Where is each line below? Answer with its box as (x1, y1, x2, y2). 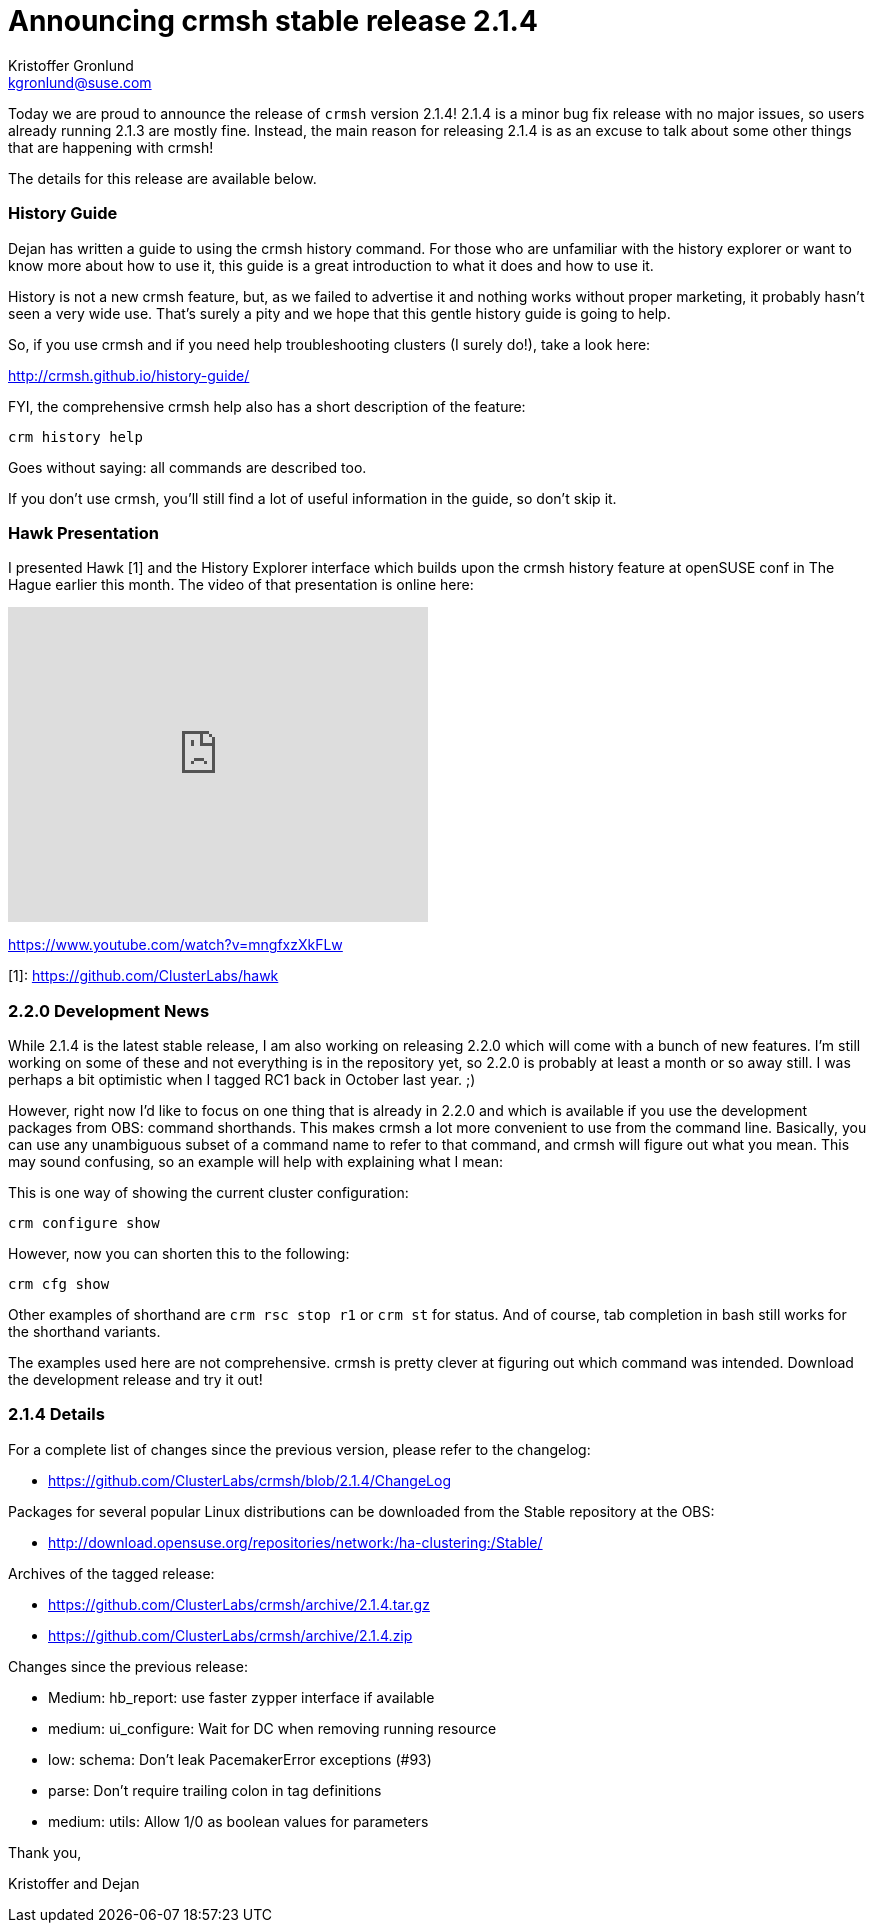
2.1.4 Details (8, 1404, 105, 1425)
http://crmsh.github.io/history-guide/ (8, 366, 250, 384)
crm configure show (8, 1215, 160, 1231)
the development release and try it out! (8, 1371, 263, 1388)
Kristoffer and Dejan (8, 1874, 140, 1892)
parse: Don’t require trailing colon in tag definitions (48, 1781, 382, 1799)
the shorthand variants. (8, 1323, 161, 1340)
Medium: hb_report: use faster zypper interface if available (48, 1688, 435, 1706)
